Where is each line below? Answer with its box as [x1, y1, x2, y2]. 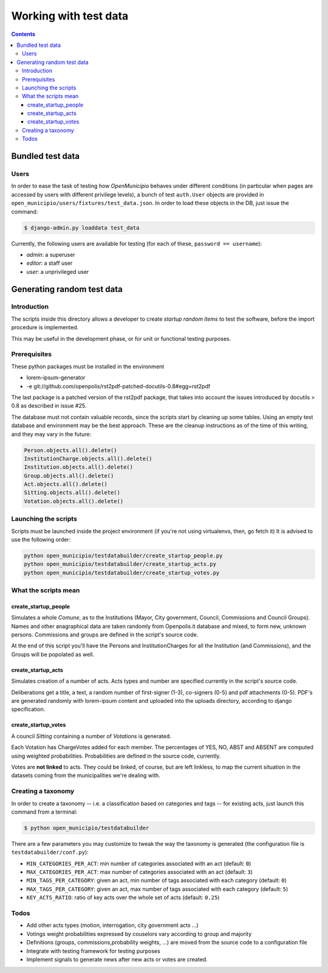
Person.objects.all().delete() [24, 447, 118, 453]
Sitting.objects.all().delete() [24, 489, 121, 496]
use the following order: [11, 535, 71, 543]
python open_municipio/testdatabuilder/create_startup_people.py [24, 552, 223, 559]
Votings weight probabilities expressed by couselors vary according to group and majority [26, 930, 252, 937]
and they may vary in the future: [11, 430, 91, 438]
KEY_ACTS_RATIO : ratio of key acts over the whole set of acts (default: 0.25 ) [26, 894, 220, 901]
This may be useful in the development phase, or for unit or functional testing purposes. [11, 335, 231, 342]
